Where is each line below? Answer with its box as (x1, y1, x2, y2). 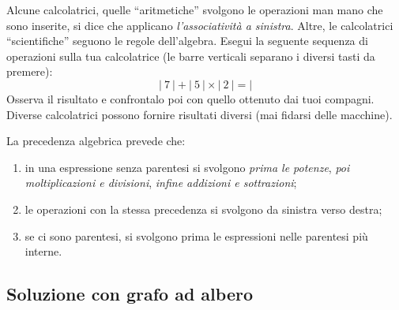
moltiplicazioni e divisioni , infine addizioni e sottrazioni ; (24, 174, 297, 191)
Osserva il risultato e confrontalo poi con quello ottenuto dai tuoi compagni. (6, 90, 375, 106)
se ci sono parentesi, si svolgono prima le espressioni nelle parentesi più (24, 227, 368, 244)
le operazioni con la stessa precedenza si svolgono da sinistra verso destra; (24, 200, 382, 217)
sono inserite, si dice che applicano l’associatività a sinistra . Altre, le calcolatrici (6, 17, 393, 33)
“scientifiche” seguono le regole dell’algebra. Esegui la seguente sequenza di (6, 32, 368, 49)
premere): (6, 63, 53, 80)
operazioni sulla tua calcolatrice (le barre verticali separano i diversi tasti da (6, 47, 375, 64)
